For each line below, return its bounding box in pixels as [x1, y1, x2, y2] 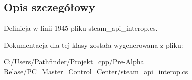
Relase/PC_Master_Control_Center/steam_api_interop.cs [4, 66, 188, 76]
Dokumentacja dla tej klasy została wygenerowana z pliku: [4, 39, 183, 50]
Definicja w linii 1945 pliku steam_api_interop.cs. [4, 23, 158, 33]
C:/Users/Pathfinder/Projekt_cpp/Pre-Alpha [4, 56, 144, 67]
